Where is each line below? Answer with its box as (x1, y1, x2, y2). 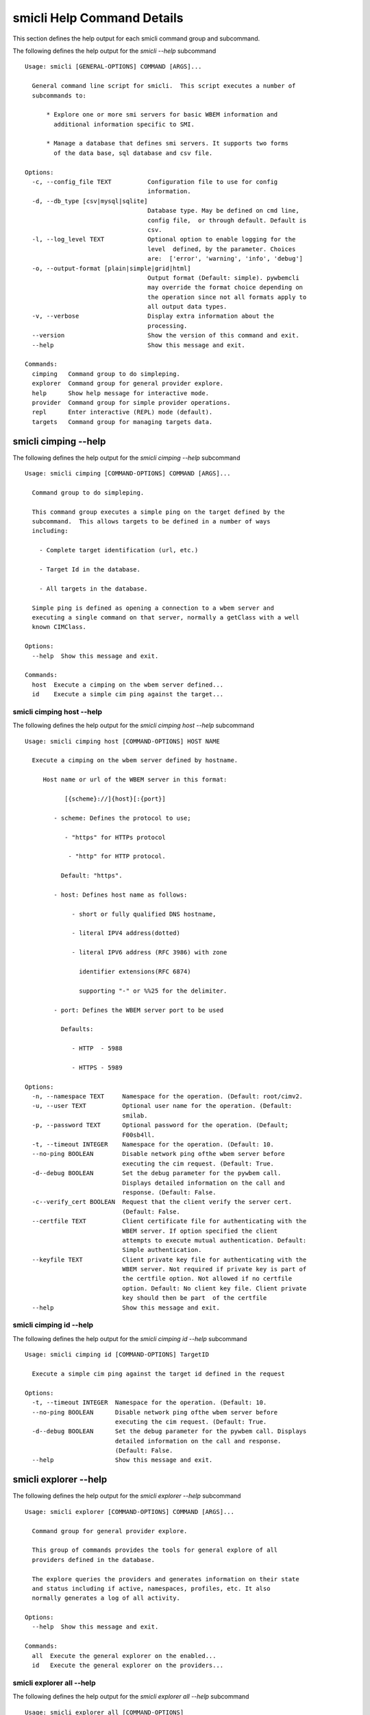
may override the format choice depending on (147, 283, 304, 292)
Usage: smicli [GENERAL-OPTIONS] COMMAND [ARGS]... (25, 62, 202, 71)
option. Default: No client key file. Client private (122, 1284, 307, 1292)
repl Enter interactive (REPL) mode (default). (32, 408, 213, 416)
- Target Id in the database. (38, 565, 140, 573)
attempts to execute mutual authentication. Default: (122, 1236, 307, 1244)
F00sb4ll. (122, 1131, 156, 1139)
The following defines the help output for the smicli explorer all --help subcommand (12, 1692, 249, 1701)
